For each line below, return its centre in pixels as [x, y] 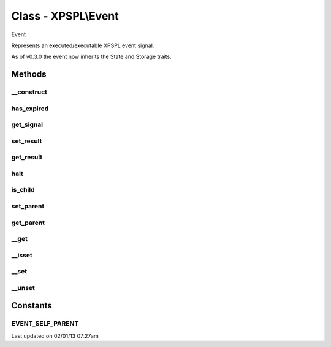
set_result [27, 141]
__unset [23, 288]
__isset [22, 255]
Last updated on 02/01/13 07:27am [55, 336]
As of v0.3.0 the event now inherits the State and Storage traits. [91, 57]
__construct [29, 92]
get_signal [27, 124]
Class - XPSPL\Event [65, 16]
